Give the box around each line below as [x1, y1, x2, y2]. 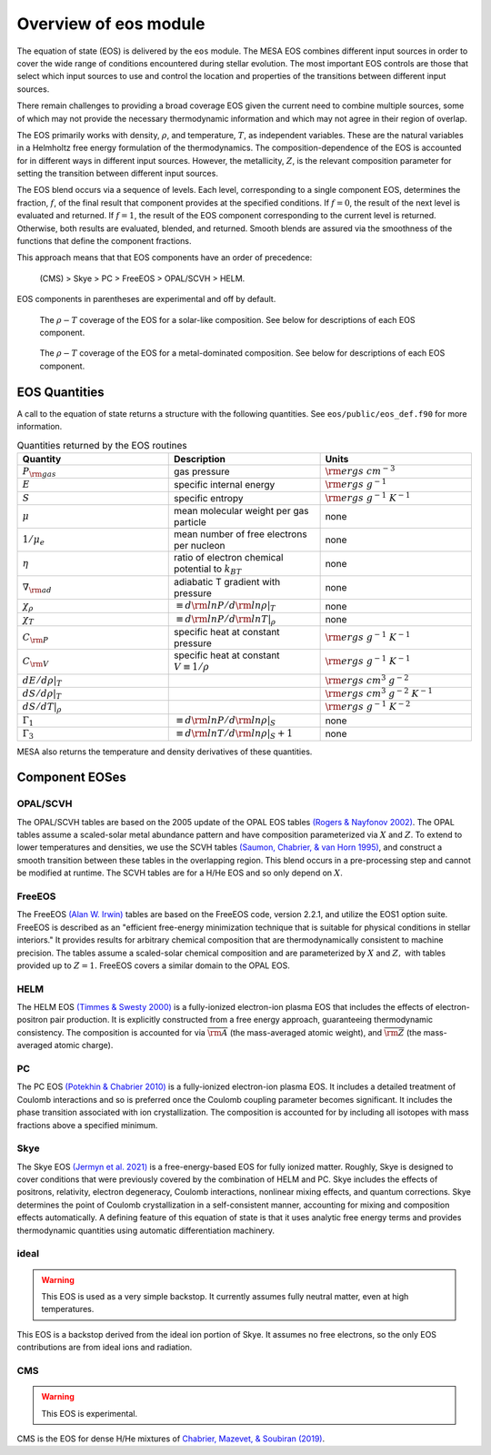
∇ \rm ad [22, 581, 52, 595]
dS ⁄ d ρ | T [22, 687, 62, 702]
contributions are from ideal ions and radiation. [16, 1342, 193, 1353]
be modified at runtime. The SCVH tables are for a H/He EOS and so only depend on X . [16, 867, 343, 878]
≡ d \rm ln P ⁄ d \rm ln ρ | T [175, 600, 276, 613]
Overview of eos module [16, 14, 205, 34]
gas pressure [174, 465, 231, 478]
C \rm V [22, 655, 49, 669]
